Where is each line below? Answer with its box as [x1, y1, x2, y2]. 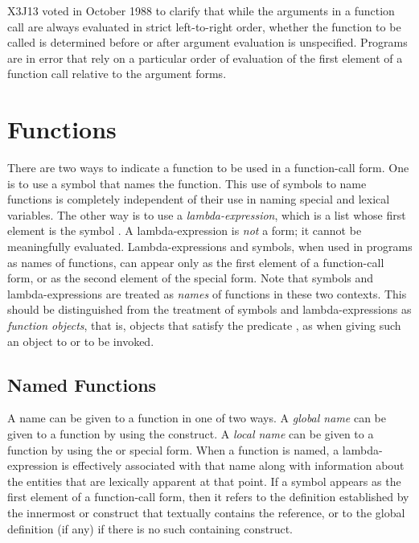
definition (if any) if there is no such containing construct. [7, 520, 294, 537]
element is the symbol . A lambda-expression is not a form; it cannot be [7, 222, 362, 239]
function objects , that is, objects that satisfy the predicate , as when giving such [7, 317, 401, 334]
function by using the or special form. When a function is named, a [7, 441, 339, 458]
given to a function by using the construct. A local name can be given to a [7, 426, 374, 442]
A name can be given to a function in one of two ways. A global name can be [7, 409, 386, 426]
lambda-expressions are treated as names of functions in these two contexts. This [7, 285, 407, 302]
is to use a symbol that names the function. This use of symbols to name [7, 175, 367, 191]
